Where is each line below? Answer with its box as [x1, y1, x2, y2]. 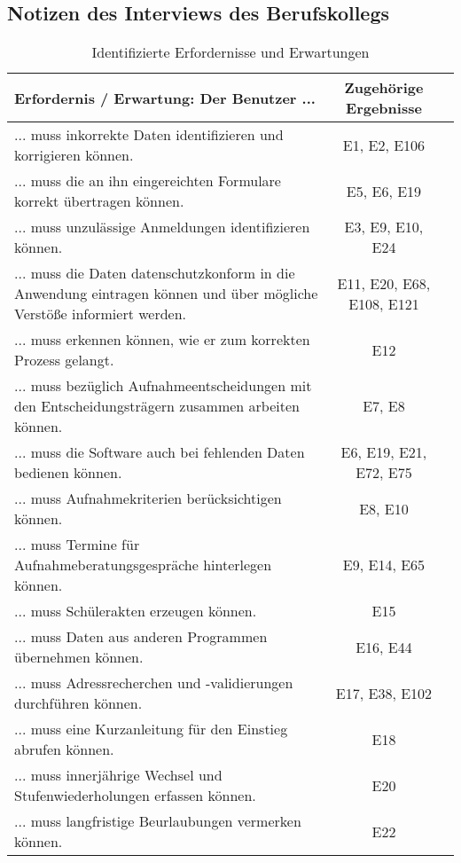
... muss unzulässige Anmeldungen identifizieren [14, 216, 310, 238]
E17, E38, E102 [335, 682, 433, 703]
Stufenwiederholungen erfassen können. [14, 785, 256, 806]
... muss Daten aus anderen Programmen [14, 626, 268, 647]
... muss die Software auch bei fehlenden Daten [14, 442, 305, 463]
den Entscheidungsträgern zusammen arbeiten [14, 396, 300, 417]
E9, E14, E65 [342, 554, 426, 576]
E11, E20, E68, [337, 272, 431, 294]
